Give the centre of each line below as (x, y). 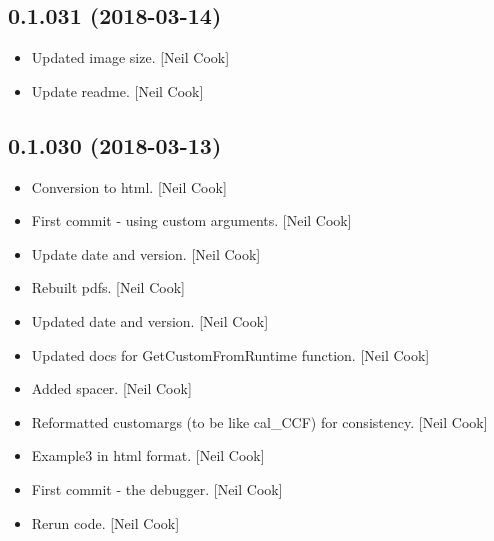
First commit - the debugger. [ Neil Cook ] (157, 488)
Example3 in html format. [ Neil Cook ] (148, 455)
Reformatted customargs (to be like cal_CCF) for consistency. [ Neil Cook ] (259, 421)
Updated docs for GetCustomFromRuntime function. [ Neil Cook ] (230, 354)
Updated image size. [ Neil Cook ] (130, 57)
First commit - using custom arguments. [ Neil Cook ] (191, 220)
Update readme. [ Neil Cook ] (117, 90)
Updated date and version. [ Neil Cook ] (150, 320)
